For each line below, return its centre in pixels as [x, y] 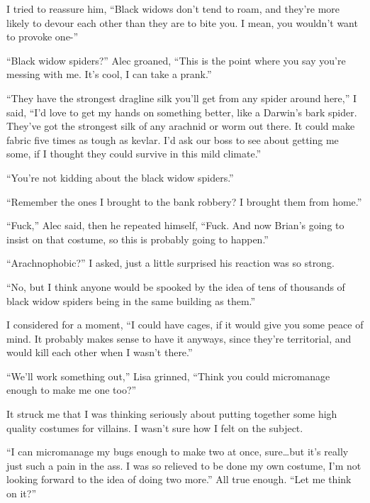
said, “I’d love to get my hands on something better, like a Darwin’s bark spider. [182, 112]
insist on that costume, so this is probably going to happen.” [138, 239]
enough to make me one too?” [72, 390]
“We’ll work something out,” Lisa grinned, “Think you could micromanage [168, 376]
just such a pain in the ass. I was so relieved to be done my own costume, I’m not [184, 465]
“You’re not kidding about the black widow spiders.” [120, 177]
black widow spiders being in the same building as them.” [131, 300]
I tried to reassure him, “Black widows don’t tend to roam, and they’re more [173, 9]
